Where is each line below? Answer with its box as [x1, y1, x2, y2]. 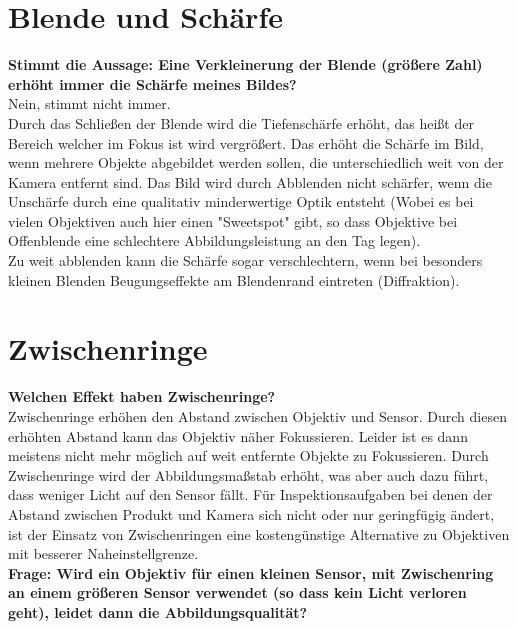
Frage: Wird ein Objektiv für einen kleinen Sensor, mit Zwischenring [8, 562, 494, 583]
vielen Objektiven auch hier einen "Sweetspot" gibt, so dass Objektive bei [8, 210, 458, 231]
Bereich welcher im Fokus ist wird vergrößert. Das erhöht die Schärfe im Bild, [8, 132, 484, 153]
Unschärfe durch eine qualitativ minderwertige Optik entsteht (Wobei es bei [8, 191, 474, 212]
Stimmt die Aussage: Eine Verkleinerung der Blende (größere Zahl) [8, 54, 483, 75]
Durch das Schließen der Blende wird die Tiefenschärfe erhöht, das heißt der [8, 112, 474, 133]
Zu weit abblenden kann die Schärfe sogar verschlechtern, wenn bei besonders [8, 250, 483, 271]
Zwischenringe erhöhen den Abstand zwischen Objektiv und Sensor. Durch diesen [8, 405, 507, 426]
